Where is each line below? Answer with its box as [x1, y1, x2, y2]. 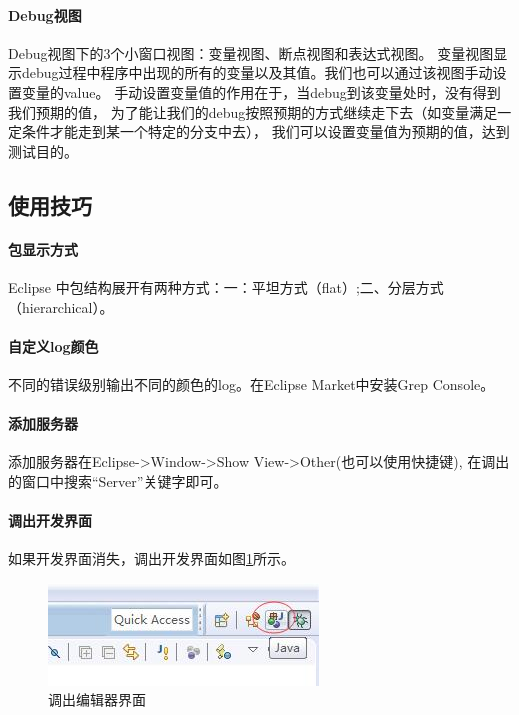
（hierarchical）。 [8, 296, 114, 317]
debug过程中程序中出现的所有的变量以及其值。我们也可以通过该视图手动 [21, 62, 493, 83]
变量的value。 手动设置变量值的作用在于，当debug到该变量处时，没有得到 [21, 81, 501, 102]
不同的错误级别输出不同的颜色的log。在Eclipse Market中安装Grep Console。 [8, 373, 495, 394]
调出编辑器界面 [48, 689, 146, 710]
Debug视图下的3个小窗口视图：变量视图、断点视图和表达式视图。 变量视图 [8, 42, 494, 63]
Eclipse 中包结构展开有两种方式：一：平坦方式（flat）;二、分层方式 [8, 276, 444, 297]
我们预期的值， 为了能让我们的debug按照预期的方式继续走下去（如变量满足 [8, 101, 498, 122]
